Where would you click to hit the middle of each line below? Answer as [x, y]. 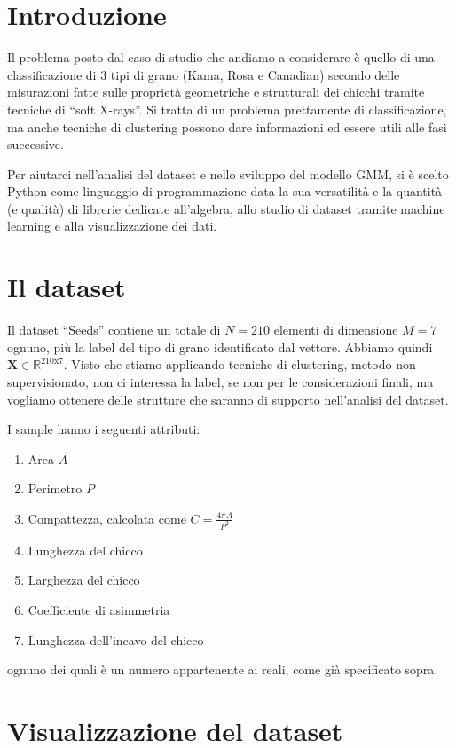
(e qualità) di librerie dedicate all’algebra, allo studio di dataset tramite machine [226, 208]
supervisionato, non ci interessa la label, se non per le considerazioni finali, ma [220, 381]
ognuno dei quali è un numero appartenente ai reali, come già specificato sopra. [223, 669]
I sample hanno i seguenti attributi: [104, 429]
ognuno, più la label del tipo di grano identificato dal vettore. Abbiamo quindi [220, 346]
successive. [35, 144]
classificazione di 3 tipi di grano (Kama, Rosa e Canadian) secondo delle [204, 74]
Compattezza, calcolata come [107, 518]
